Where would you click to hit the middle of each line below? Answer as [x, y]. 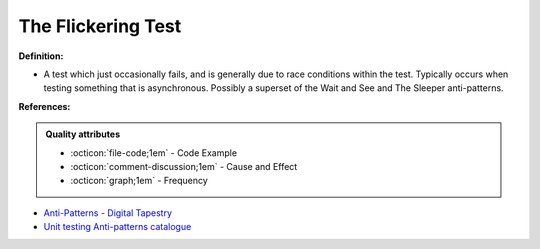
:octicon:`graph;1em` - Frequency [139, 181]
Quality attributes [82, 134]
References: [44, 106]
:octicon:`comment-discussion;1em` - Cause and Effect [184, 166]
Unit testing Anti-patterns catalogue [117, 227]
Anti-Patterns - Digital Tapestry [108, 212]
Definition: [41, 56]
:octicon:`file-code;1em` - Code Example [154, 152]
